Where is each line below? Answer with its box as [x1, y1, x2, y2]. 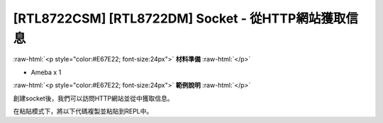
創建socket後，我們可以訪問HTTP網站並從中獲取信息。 [13, 94, 174, 102]
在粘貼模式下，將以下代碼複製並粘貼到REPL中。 [13, 107, 153, 115]
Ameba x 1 [30, 68, 62, 76]
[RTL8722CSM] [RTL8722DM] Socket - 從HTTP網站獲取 [13, 11, 346, 26]
